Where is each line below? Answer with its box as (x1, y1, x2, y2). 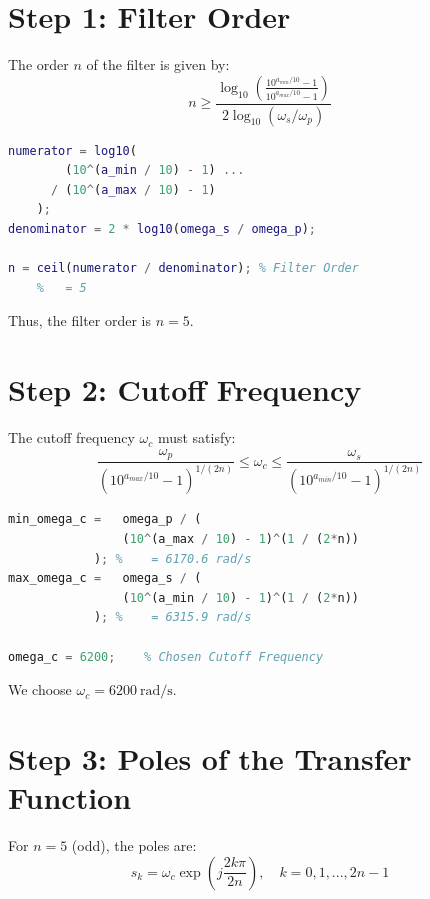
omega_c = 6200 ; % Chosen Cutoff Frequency (8, 649, 324, 664)
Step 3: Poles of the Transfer (8, 738, 412, 779)
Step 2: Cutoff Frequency (8, 369, 362, 410)
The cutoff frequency (8, 427, 135, 448)
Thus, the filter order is (8, 310, 151, 331)
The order (8, 54, 69, 75)
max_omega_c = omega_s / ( (8, 571, 202, 586)
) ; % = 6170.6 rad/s (93, 551, 252, 566)
